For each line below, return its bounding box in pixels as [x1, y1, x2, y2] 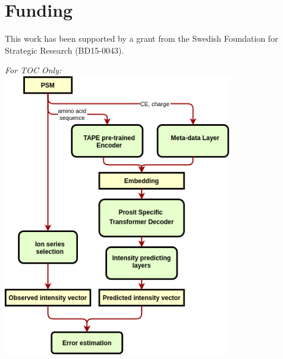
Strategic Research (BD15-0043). [5, 44, 124, 56]
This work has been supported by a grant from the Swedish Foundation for [5, 32, 278, 45]
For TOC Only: [5, 64, 62, 76]
